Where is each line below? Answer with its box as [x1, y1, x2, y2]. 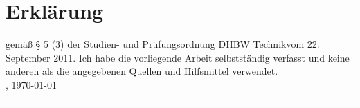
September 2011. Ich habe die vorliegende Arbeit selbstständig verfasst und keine [6, 50, 350, 64]
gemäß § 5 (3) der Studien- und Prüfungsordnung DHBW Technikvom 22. [6, 37, 320, 51]
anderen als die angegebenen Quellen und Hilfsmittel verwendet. [6, 64, 278, 78]
